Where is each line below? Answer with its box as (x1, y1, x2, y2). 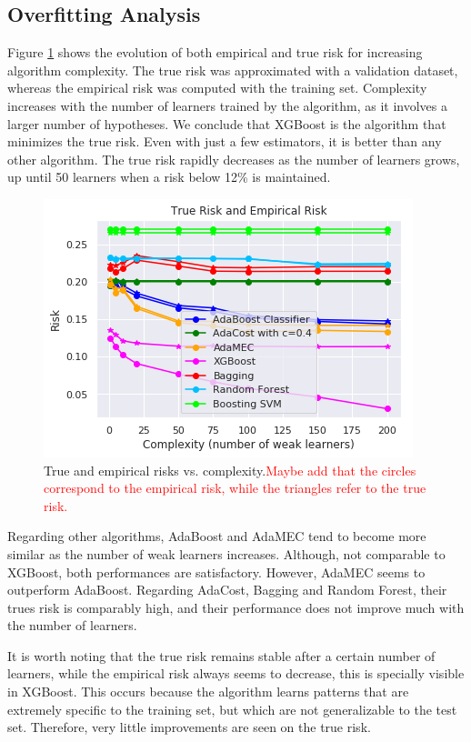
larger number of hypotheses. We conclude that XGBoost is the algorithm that (7, 114, 446, 133)
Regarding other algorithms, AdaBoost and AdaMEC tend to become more (7, 526, 426, 546)
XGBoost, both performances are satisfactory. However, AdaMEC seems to (7, 562, 426, 581)
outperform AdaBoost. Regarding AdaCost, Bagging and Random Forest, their (7, 580, 447, 599)
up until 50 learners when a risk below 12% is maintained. (7, 167, 331, 186)
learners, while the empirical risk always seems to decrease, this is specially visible (7, 664, 465, 683)
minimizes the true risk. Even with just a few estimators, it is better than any (7, 132, 442, 151)
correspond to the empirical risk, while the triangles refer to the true (44, 478, 426, 497)
